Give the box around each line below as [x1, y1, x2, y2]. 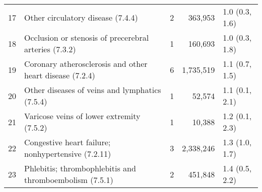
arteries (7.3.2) [24, 43, 76, 55]
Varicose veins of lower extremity [24, 110, 141, 122]
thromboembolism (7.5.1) [24, 174, 113, 185]
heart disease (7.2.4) [24, 69, 95, 81]
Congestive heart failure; [24, 136, 111, 148]
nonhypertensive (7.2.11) [24, 148, 111, 159]
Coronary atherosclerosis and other [24, 58, 148, 69]
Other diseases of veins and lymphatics [24, 84, 161, 95]
